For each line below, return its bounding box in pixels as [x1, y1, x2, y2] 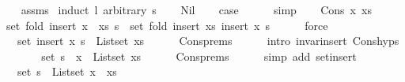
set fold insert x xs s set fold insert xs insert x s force [6, 17, 328, 33]
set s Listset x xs [17, 63, 117, 80]
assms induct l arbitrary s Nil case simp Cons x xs [21, 2, 372, 17]
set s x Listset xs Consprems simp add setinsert [41, 47, 357, 64]
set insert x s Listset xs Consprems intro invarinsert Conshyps [17, 32, 399, 49]
